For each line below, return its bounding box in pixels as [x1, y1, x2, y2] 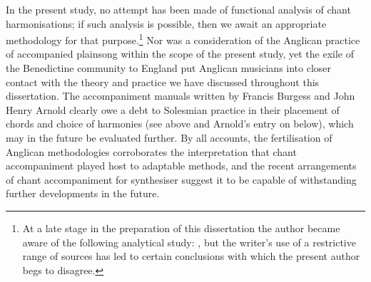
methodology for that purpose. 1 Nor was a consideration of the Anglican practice [6, 31, 360, 47]
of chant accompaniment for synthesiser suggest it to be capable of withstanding [6, 172, 357, 187]
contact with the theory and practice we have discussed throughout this [6, 74, 320, 89]
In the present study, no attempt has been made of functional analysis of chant [6, 2, 351, 16]
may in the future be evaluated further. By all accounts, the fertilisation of [6, 130, 332, 145]
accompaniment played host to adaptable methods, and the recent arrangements [6, 158, 357, 173]
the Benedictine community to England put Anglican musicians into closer [6, 61, 332, 75]
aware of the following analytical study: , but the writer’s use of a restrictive [22, 234, 356, 249]
